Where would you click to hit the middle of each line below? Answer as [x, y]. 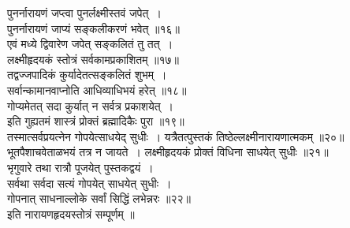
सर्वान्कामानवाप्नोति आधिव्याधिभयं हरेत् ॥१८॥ [97, 90]
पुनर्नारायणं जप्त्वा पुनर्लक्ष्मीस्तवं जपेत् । [84, 13]
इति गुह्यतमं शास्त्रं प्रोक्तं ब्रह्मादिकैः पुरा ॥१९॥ [96, 121]
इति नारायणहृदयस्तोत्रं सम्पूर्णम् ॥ [71, 213]
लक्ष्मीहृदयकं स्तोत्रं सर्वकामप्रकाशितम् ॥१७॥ [93, 59]
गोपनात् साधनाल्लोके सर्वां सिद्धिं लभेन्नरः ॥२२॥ [99, 198]
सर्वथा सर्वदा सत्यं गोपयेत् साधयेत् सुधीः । [89, 183]
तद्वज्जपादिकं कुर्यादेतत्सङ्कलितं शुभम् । [87, 75]
